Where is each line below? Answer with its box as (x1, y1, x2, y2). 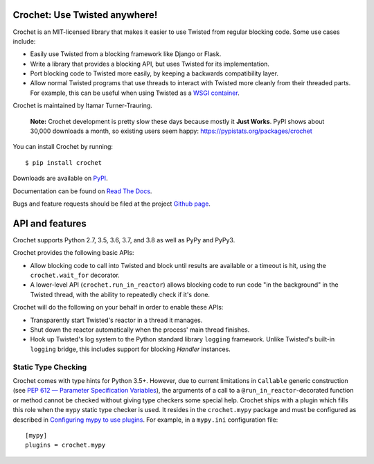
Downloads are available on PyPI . (12, 174, 108, 183)
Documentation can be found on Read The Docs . (12, 187, 152, 195)
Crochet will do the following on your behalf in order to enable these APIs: (12, 303, 224, 312)
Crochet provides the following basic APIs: (12, 249, 134, 257)
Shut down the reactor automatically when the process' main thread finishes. (30, 325, 250, 334)
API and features (12, 217, 87, 229)
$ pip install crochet (25, 159, 103, 166)
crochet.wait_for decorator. (30, 271, 121, 280)
